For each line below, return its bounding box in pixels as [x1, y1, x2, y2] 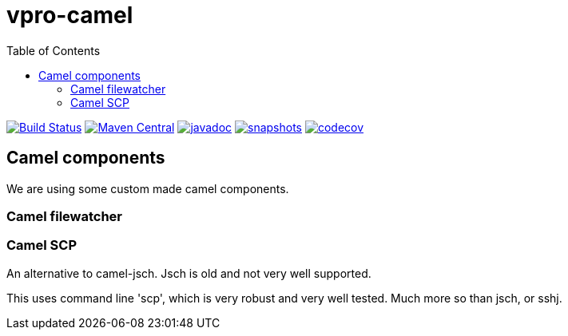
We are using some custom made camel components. [6, 181, 289, 196]
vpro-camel [6, 2, 133, 29]
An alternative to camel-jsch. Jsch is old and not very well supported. [6, 266, 371, 280]
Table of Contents [6, 43, 101, 57]
